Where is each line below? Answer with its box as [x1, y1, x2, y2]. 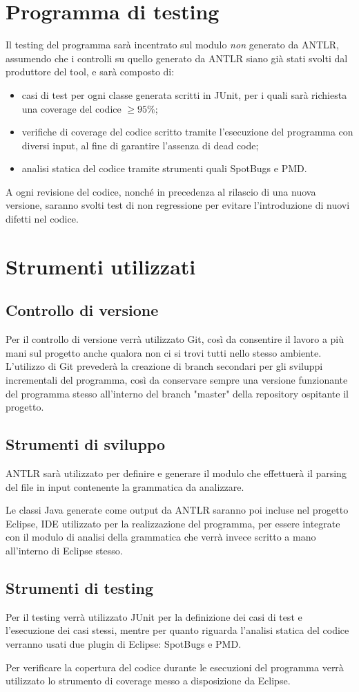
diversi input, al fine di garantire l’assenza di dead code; [21, 138, 259, 152]
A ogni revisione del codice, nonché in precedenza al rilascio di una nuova [6, 184, 316, 198]
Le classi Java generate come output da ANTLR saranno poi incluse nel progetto [6, 503, 349, 517]
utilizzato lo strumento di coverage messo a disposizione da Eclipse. [6, 673, 291, 688]
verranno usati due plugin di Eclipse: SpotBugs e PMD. [6, 636, 242, 651]
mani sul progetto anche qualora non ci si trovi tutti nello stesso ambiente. [6, 345, 322, 359]
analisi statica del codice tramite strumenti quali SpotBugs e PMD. [21, 161, 307, 176]
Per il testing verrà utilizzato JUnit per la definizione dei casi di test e [6, 609, 302, 624]
